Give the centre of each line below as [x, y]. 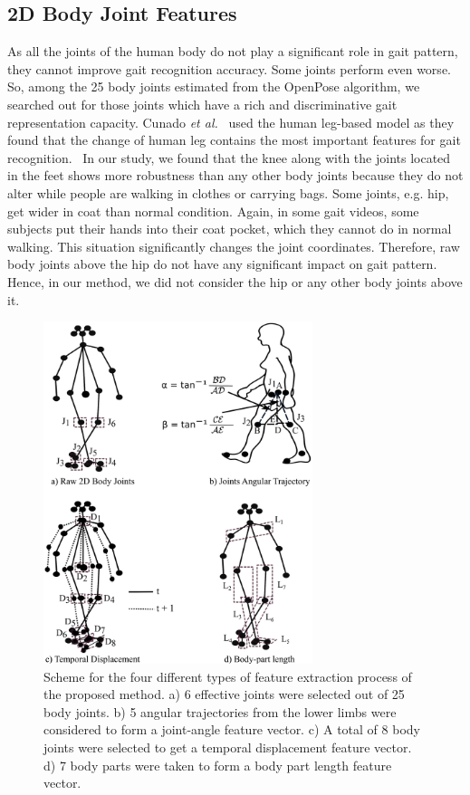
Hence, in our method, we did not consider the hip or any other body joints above [235, 281]
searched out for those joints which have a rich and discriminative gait [202, 104]
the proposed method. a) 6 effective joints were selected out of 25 [224, 694]
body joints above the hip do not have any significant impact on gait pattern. [222, 264]
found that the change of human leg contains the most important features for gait [234, 140]
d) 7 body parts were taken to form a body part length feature [218, 765]
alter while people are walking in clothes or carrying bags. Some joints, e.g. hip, [228, 192]
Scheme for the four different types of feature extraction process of [228, 676]
